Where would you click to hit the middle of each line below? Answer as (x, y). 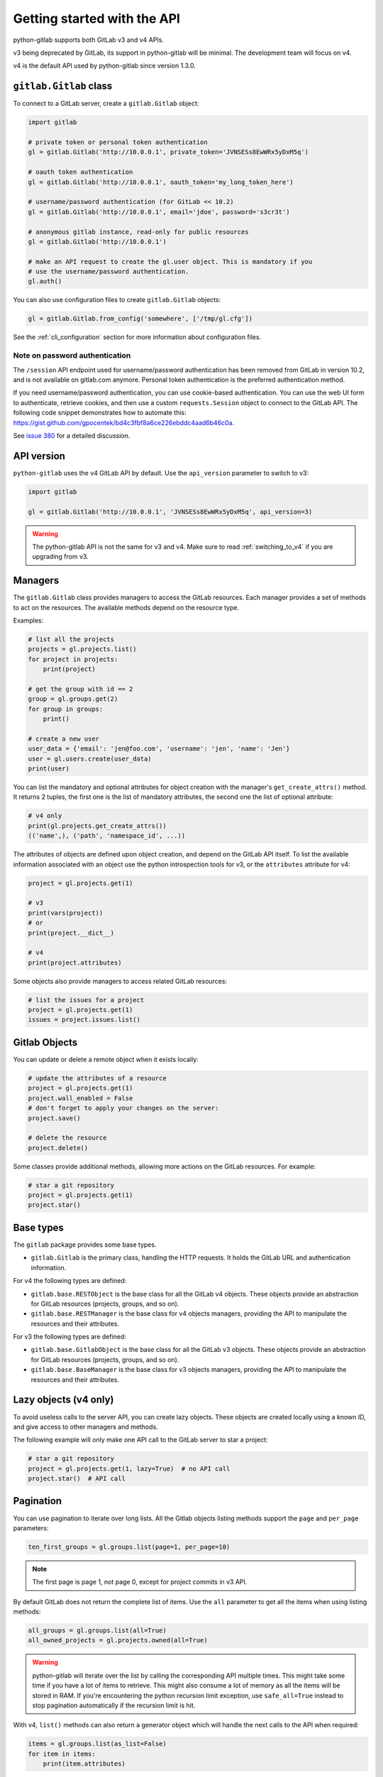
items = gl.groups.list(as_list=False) (97, 1744)
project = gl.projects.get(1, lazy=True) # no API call (129, 1469)
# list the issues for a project (86, 1000)
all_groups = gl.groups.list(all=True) (97, 1631)
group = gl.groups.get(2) (73, 699)
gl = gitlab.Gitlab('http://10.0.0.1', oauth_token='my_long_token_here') (161, 182)
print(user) (49, 769)
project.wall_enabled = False (81, 1098)
